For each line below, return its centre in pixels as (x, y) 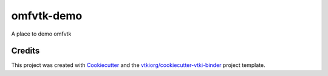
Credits (26, 51)
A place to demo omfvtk (41, 34)
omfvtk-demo (47, 16)
